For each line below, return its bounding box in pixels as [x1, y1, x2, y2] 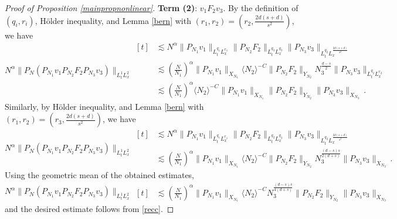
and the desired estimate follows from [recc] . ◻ [5, 203, 174, 215]
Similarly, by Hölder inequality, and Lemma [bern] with [5, 100, 204, 112]
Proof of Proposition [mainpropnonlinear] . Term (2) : [5, 2, 198, 13]
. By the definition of [223, 2, 298, 13]
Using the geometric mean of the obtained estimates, [5, 168, 195, 180]
